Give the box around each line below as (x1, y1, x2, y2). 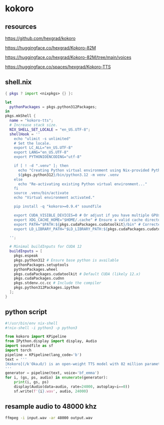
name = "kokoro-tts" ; (9, 118, 54, 123)
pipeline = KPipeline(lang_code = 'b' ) (5, 352, 82, 357)
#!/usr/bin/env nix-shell (5, 321, 58, 326)
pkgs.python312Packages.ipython (14, 285, 80, 290)
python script (5, 308, 47, 316)
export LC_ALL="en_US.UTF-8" (14, 145, 73, 150)
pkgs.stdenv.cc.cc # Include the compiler (14, 281, 102, 285)
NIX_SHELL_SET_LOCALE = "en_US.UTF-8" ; (9, 127, 91, 132)
